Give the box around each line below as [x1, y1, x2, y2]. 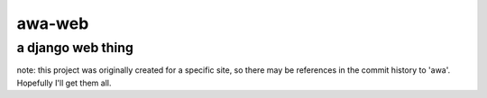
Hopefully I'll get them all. [16, 77, 112, 88]
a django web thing [16, 40, 134, 56]
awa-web [16, 13, 89, 33]
